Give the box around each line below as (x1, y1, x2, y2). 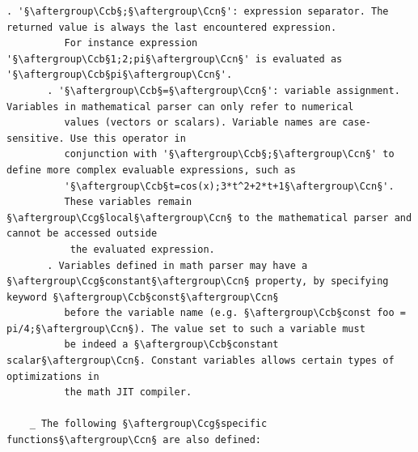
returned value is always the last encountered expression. (6, 21, 337, 33)
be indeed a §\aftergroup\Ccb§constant (64, 339, 279, 351)
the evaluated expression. (70, 243, 215, 255)
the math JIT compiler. (64, 386, 192, 399)
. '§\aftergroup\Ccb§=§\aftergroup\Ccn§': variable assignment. (47, 84, 400, 96)
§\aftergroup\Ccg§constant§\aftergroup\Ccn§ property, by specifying (6, 275, 389, 288)
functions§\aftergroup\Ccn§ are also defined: (6, 434, 261, 446)
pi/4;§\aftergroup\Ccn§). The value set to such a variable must (6, 322, 365, 335)
